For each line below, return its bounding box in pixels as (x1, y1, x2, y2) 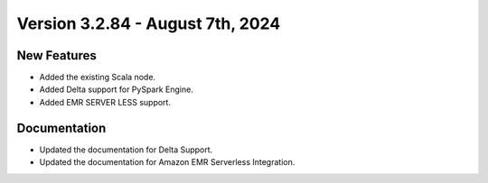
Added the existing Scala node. (39, 72, 156, 83)
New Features (16, 48, 97, 63)
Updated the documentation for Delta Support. (39, 144, 213, 155)
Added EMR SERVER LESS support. (39, 96, 172, 107)
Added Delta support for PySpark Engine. (39, 84, 193, 95)
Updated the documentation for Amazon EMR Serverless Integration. (39, 157, 296, 168)
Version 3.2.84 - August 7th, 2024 (16, 14, 281, 33)
